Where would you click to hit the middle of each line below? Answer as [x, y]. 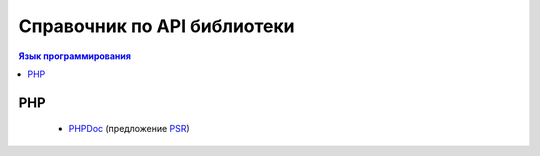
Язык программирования [75, 56]
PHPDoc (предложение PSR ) [129, 129]
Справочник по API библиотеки [156, 26]
